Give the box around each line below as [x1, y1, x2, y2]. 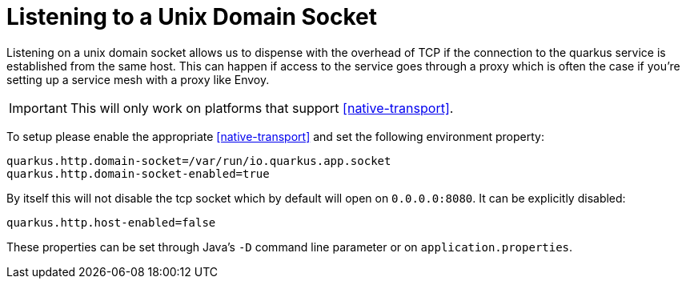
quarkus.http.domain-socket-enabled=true [6, 167, 270, 180]
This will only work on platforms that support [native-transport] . [70, 99, 454, 116]
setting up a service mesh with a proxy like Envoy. [6, 72, 270, 86]
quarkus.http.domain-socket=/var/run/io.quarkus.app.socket [6, 154, 391, 167]
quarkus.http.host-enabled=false [6, 215, 216, 229]
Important [9, 99, 67, 116]
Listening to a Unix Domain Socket [6, 3, 377, 30]
